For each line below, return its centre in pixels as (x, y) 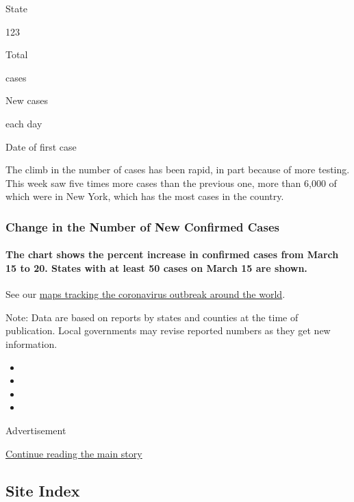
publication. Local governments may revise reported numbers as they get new (168, 330)
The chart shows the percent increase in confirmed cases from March (172, 254)
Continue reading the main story (74, 453)
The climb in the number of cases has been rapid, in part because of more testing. (178, 170)
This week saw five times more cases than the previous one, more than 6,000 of (171, 183)
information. (31, 343)
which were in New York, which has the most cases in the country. (145, 196)
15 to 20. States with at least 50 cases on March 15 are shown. (156, 267)
